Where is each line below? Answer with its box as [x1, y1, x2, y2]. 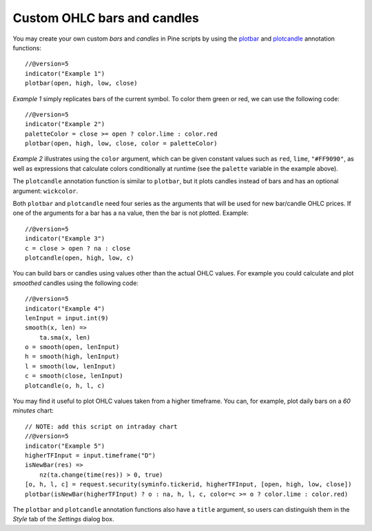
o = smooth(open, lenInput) [25, 343, 120, 351]
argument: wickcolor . [12, 187, 79, 195]
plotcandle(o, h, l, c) [25, 382, 105, 389]
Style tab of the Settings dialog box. [12, 515, 114, 523]
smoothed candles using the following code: [12, 279, 139, 287]
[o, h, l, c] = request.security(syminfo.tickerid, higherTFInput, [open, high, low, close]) [25, 481, 352, 488]
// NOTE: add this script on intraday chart [25, 422, 178, 430]
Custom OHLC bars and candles [12, 10, 199, 25]
